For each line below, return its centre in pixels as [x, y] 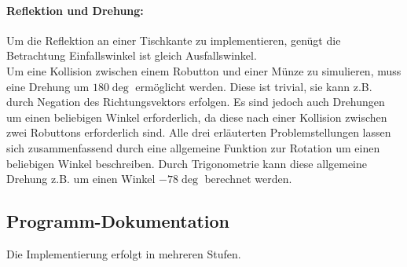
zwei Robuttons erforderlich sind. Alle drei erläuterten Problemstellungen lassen [199, 132]
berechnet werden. [248, 179]
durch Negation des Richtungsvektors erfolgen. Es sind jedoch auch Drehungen [196, 102]
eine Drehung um [48, 86]
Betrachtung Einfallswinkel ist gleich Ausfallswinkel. [132, 55]
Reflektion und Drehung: [75, 10]
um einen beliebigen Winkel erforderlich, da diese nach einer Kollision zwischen [197, 117]
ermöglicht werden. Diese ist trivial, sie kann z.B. [254, 86]
